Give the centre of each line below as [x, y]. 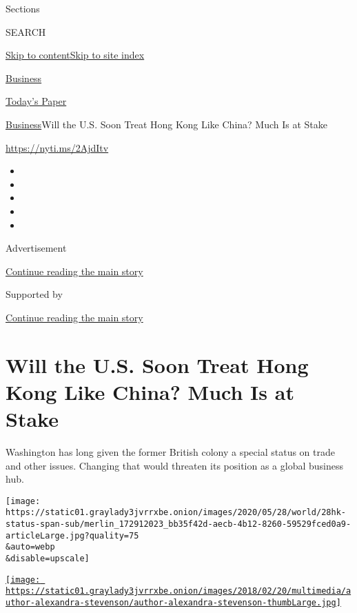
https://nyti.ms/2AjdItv [57, 147]
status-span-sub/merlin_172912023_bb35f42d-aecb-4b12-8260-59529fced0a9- [178, 524]
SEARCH [26, 31]
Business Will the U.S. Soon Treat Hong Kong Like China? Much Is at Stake [167, 124]
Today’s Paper [36, 101]
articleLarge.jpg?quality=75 [72, 535]
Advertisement [36, 248]
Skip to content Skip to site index [75, 55]
